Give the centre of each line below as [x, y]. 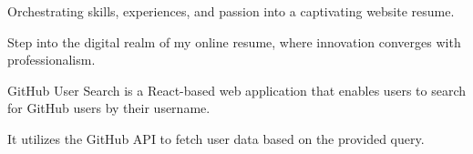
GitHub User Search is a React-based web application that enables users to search [236, 90]
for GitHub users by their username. [109, 108]
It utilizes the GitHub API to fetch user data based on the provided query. [216, 138]
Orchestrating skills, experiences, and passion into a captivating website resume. [231, 11]
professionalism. [51, 60]
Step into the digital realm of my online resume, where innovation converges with [234, 41]
